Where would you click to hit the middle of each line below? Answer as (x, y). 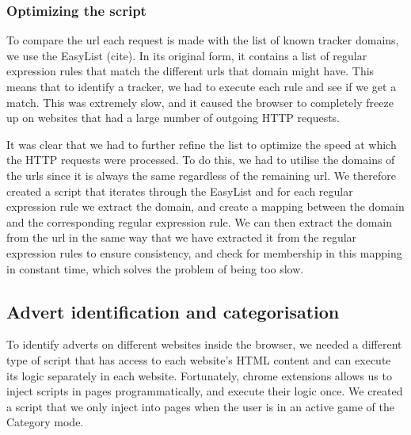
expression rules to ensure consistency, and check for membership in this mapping (204, 252)
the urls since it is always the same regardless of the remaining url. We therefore (201, 175)
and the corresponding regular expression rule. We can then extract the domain (200, 221)
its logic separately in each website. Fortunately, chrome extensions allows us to (199, 375)
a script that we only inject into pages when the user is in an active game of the (200, 406)
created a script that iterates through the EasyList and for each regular (180, 191)
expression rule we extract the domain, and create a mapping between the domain (205, 206)
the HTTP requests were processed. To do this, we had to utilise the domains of (201, 160)
